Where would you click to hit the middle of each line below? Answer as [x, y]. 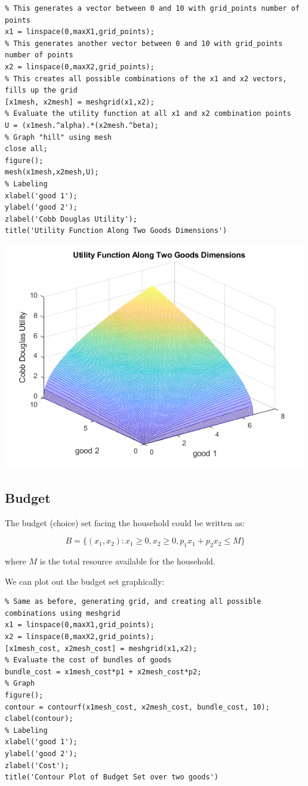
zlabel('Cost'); [37, 765]
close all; [26, 149]
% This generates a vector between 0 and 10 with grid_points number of [152, 8]
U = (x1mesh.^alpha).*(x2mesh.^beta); [82, 125]
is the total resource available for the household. [127, 561]
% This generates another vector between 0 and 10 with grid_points [144, 43]
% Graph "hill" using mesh [58, 137]
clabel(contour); [39, 719]
